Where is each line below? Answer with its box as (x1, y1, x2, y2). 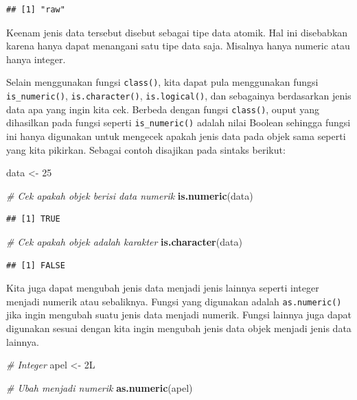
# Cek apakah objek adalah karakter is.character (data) (6, 234, 242, 248)
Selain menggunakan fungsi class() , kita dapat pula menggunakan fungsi (6, 75, 319, 89)
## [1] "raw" (6, 5, 65, 14)
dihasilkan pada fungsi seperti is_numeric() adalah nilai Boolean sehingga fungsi (6, 115, 351, 130)
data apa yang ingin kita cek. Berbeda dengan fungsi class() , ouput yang (6, 102, 320, 116)
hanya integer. (6, 51, 66, 66)
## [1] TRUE (6, 214, 60, 224)
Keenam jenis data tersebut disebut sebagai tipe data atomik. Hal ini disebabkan (6, 25, 348, 39)
